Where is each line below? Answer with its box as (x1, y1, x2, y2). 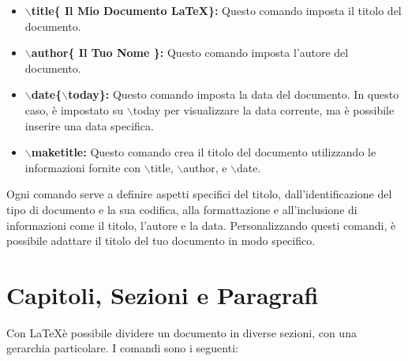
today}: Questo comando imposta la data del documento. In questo (68, 86, 399, 103)
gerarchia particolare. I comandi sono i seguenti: (6, 340, 238, 356)
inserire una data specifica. (24, 117, 154, 133)
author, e (183, 159, 227, 175)
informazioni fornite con (24, 159, 141, 175)
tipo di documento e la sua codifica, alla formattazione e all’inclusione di (6, 201, 357, 217)
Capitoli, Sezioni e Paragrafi (6, 278, 319, 310)
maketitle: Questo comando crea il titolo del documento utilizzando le (31, 144, 376, 160)
